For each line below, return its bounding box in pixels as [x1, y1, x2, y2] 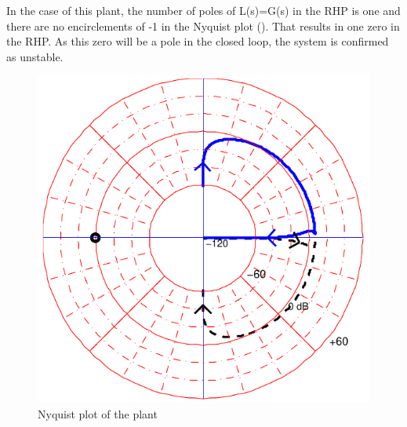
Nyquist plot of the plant [38, 406, 158, 422]
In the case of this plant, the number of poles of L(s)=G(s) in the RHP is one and [6, 2, 401, 18]
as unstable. [6, 48, 64, 64]
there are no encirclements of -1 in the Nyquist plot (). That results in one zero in [6, 17, 400, 34]
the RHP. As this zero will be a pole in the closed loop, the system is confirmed [6, 33, 389, 49]
